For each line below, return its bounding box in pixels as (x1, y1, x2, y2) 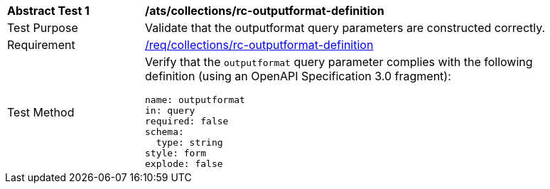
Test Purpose (7, 21, 78, 35)
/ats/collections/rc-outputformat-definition (145, 4, 384, 18)
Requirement (7, 38, 75, 52)
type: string (156, 137, 223, 148)
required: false (145, 116, 229, 126)
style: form (145, 148, 207, 158)
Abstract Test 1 (7, 4, 90, 18)
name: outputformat (145, 94, 245, 105)
